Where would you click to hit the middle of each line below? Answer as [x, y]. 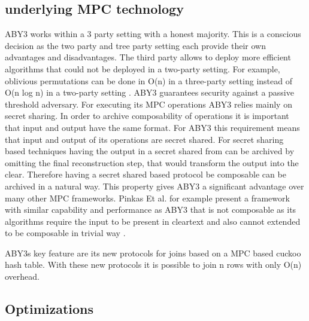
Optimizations [49, 309]
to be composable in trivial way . [65, 233]
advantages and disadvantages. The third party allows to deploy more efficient [148, 57]
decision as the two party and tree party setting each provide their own [135, 45]
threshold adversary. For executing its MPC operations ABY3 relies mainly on [149, 104]
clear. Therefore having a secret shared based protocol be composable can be [146, 174]
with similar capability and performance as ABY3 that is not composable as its [151, 210]
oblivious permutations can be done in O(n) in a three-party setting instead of [149, 80]
